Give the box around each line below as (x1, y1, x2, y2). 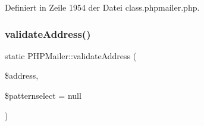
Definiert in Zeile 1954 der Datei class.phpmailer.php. (5, 1, 200, 13)
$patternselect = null (5, 89, 81, 101)
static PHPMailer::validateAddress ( (5, 49, 137, 62)
